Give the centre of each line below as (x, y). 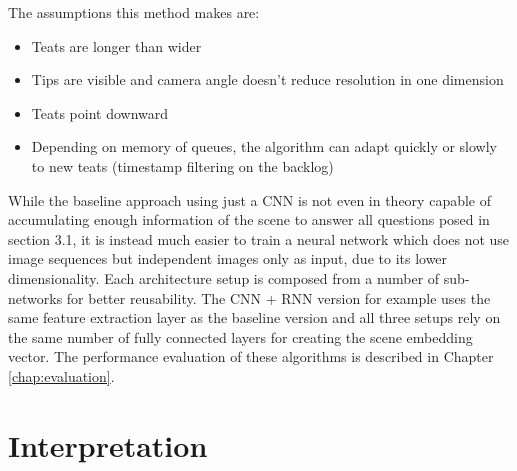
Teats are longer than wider (116, 45)
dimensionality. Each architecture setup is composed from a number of (224, 277)
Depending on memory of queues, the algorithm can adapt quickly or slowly (264, 146)
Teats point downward (100, 112)
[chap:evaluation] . (61, 375)
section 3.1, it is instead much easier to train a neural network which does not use (259, 238)
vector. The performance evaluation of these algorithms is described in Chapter (251, 356)
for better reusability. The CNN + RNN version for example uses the (278, 297)
